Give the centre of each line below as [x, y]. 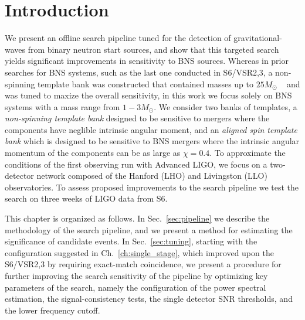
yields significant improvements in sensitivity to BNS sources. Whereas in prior [147, 61]
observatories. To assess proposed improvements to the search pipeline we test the [152, 187]
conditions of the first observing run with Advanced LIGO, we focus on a [136, 164]
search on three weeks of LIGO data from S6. [86, 198]
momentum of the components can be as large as [93, 153]
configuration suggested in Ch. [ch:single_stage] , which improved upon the [139, 252]
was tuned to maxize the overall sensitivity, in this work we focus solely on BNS [148, 95]
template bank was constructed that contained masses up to [145, 84]
